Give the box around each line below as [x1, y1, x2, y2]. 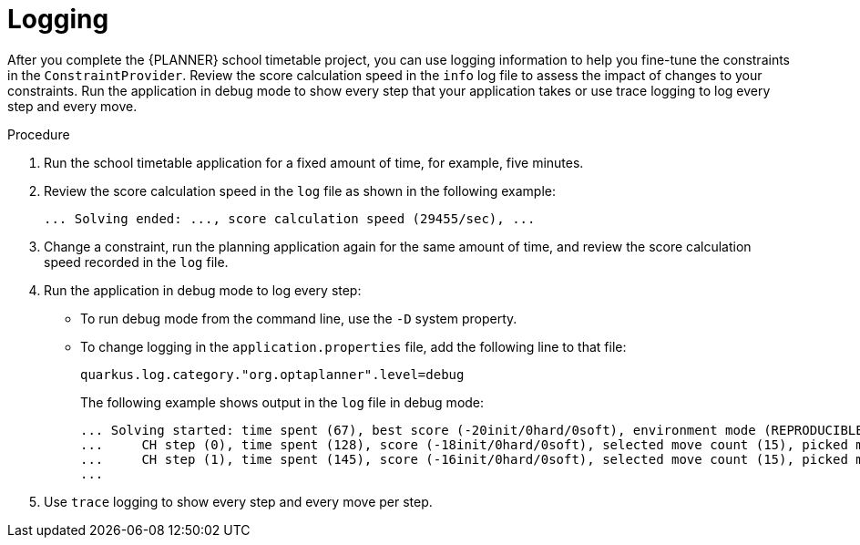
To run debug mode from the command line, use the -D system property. [80, 310, 517, 326]
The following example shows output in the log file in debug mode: [80, 394, 485, 410]
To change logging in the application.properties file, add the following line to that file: [80, 338, 627, 355]
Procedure [7, 126, 70, 142]
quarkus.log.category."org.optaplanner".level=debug [80, 366, 465, 382]
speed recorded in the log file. [44, 253, 229, 270]
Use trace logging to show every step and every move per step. [44, 493, 433, 509]
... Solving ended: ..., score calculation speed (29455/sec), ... [44, 211, 536, 226]
